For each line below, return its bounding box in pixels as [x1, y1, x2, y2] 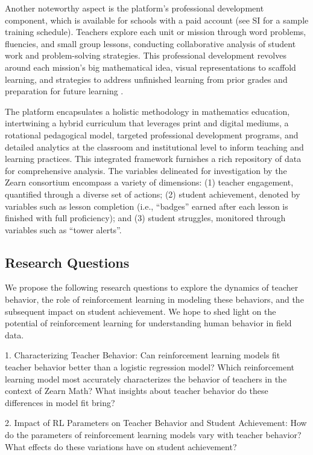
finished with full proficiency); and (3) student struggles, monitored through [5, 211, 286, 224]
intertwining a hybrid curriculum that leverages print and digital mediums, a [5, 117, 289, 129]
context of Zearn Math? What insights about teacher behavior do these [5, 384, 268, 397]
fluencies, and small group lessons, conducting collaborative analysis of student [5, 37, 296, 50]
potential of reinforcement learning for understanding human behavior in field [5, 317, 292, 329]
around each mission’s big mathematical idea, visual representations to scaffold [5, 60, 296, 73]
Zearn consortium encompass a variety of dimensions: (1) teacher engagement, [5, 176, 294, 189]
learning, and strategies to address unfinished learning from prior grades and [5, 73, 288, 85]
